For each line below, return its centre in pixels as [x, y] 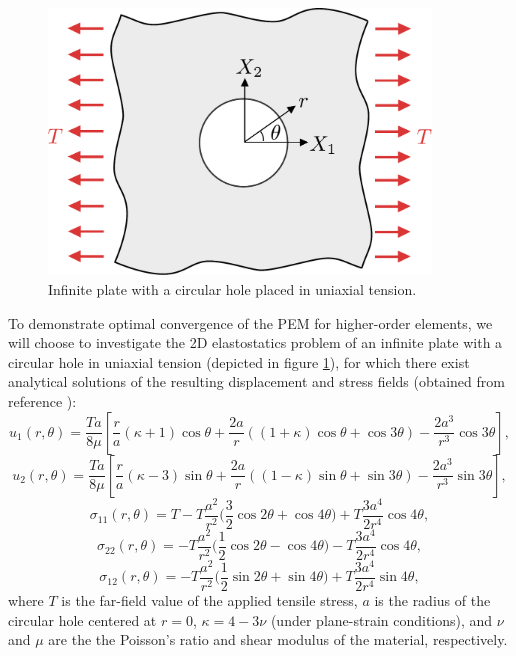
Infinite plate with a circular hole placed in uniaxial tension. [232, 288]
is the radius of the [432, 599]
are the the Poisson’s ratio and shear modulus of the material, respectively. [278, 639]
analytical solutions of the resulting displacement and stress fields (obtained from [256, 381]
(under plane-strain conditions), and [381, 619]
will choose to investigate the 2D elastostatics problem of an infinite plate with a [255, 342]
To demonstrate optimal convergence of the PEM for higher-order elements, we [250, 322]
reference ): [42, 400]
